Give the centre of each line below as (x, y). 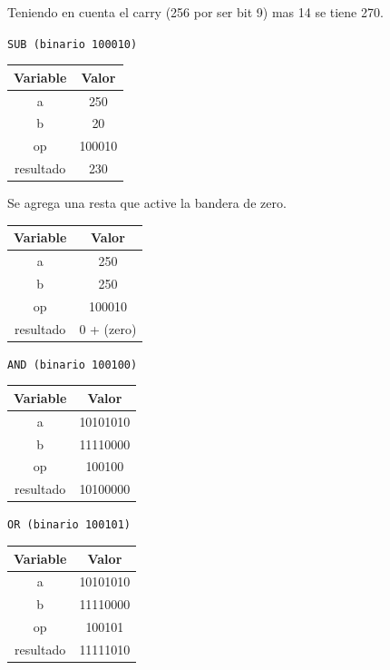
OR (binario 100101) (69, 525)
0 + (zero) (108, 328)
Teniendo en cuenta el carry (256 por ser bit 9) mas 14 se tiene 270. (195, 12)
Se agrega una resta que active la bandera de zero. (147, 203)
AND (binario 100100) (73, 365)
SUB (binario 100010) (73, 44)
